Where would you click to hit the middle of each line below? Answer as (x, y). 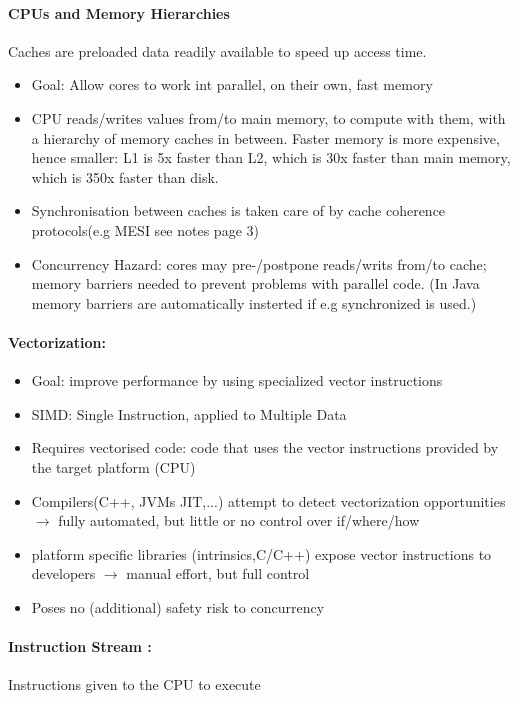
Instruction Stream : (80, 646)
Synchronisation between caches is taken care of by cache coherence (238, 210)
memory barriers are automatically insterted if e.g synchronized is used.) (254, 302)
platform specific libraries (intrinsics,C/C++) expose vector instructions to (261, 553)
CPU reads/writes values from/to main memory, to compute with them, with (268, 117)
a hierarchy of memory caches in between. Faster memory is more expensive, (265, 137)
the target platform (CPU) (113, 466)
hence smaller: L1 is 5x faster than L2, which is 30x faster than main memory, (271, 157)
